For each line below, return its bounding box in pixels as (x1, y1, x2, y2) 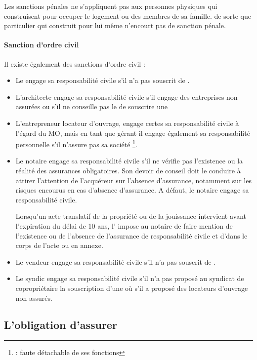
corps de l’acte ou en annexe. (15, 240, 103, 250)
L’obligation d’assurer (4, 317, 117, 332)
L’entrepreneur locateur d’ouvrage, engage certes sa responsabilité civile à (15, 118, 239, 128)
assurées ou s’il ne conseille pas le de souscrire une (15, 101, 168, 112)
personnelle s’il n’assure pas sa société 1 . (15, 138, 137, 149)
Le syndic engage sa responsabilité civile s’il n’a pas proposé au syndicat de (15, 273, 244, 283)
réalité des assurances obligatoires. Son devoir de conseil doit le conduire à (15, 165, 241, 175)
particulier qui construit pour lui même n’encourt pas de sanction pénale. (4, 20, 226, 31)
